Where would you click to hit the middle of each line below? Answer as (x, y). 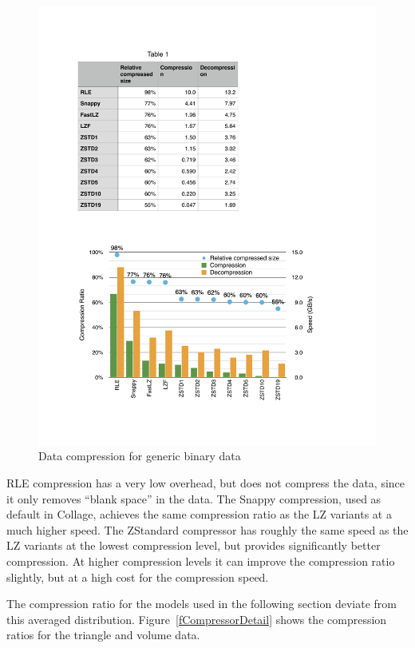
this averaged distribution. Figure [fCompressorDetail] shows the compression (197, 619)
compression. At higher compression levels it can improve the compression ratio (201, 561)
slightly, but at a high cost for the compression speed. (138, 576)
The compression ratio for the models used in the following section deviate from (202, 604)
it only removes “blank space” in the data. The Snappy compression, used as (194, 498)
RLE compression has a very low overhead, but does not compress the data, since (206, 483)
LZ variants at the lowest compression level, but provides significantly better (194, 545)
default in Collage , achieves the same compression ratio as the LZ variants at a (199, 514)
